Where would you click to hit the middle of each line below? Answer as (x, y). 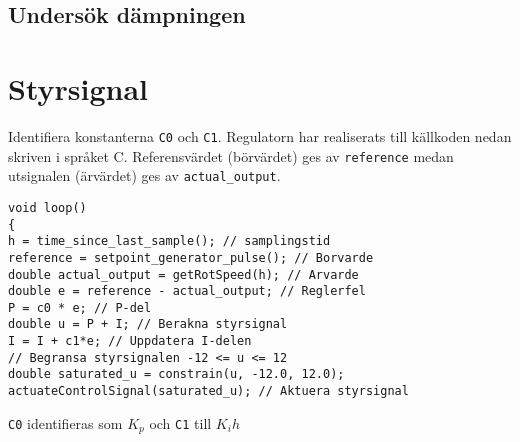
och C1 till (180, 422)
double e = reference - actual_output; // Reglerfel (187, 291)
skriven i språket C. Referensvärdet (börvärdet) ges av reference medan (231, 155)
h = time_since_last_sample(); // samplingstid (169, 241)
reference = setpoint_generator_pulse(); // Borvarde (191, 257)
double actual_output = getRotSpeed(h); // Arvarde (183, 274)
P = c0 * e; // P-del (80, 307)
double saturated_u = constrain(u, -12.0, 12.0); (176, 374)
